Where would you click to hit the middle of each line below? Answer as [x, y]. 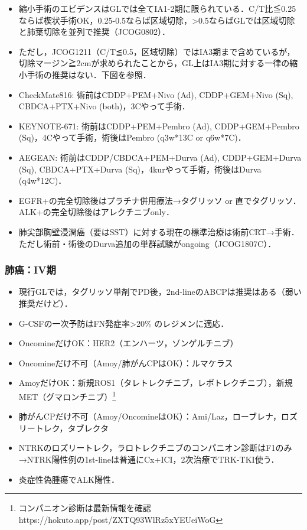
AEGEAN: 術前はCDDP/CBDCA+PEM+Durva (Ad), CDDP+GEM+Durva [160, 157]
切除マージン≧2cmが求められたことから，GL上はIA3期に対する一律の [154, 63]
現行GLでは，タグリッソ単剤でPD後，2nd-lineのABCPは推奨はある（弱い [160, 292]
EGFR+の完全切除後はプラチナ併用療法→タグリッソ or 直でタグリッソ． [160, 200]
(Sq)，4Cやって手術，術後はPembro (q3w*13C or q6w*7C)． [132, 137]
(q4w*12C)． [43, 181]
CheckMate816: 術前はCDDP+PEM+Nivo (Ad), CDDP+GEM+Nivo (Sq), [156, 94]
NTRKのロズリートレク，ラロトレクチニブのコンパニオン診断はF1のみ [155, 448]
